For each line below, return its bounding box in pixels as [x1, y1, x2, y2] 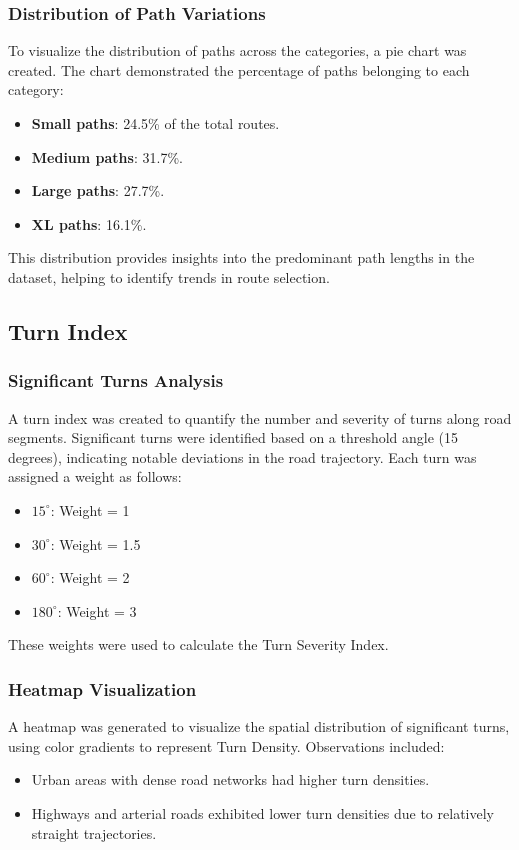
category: [8, 79, 64, 100]
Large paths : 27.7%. [31, 180, 165, 201]
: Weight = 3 [57, 600, 137, 621]
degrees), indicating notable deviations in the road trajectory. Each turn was [8, 446, 477, 467]
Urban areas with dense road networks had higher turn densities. [31, 769, 430, 790]
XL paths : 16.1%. [31, 213, 147, 234]
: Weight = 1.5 [50, 533, 141, 554]
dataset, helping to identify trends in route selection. [8, 266, 330, 287]
